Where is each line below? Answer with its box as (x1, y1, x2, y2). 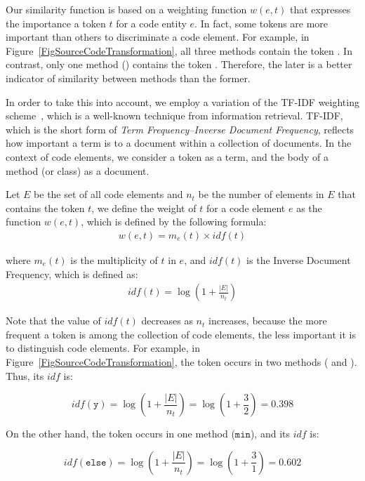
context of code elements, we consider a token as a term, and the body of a (6, 149, 328, 164)
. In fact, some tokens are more (194, 15, 328, 30)
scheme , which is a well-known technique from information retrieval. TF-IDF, (6, 108, 343, 123)
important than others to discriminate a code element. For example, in (6, 29, 310, 44)
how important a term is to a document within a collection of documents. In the (6, 136, 352, 150)
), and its (250, 426, 291, 441)
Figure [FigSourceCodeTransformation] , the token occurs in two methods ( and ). (6, 354, 357, 369)
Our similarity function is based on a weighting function (6, 2, 247, 16)
